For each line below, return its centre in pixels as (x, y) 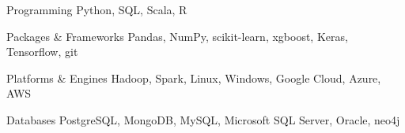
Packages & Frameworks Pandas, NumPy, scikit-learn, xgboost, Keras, (177, 36)
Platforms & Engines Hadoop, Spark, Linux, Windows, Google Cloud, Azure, (194, 78)
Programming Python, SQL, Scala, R (97, 9)
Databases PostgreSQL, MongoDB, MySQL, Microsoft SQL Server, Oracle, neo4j (203, 119)
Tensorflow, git (42, 52)
